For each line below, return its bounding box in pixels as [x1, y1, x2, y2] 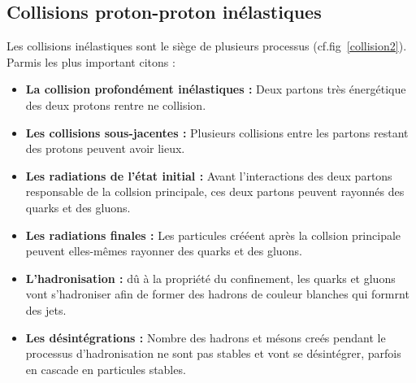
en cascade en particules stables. [25, 360, 186, 377]
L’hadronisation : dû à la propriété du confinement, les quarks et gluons [25, 269, 396, 286]
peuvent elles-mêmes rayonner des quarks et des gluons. [25, 242, 302, 259]
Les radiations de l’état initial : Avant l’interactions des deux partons [25, 167, 392, 184]
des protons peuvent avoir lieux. [25, 140, 185, 157]
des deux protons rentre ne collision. [25, 96, 206, 113]
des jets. [25, 301, 67, 318]
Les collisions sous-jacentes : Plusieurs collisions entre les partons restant [25, 124, 409, 141]
